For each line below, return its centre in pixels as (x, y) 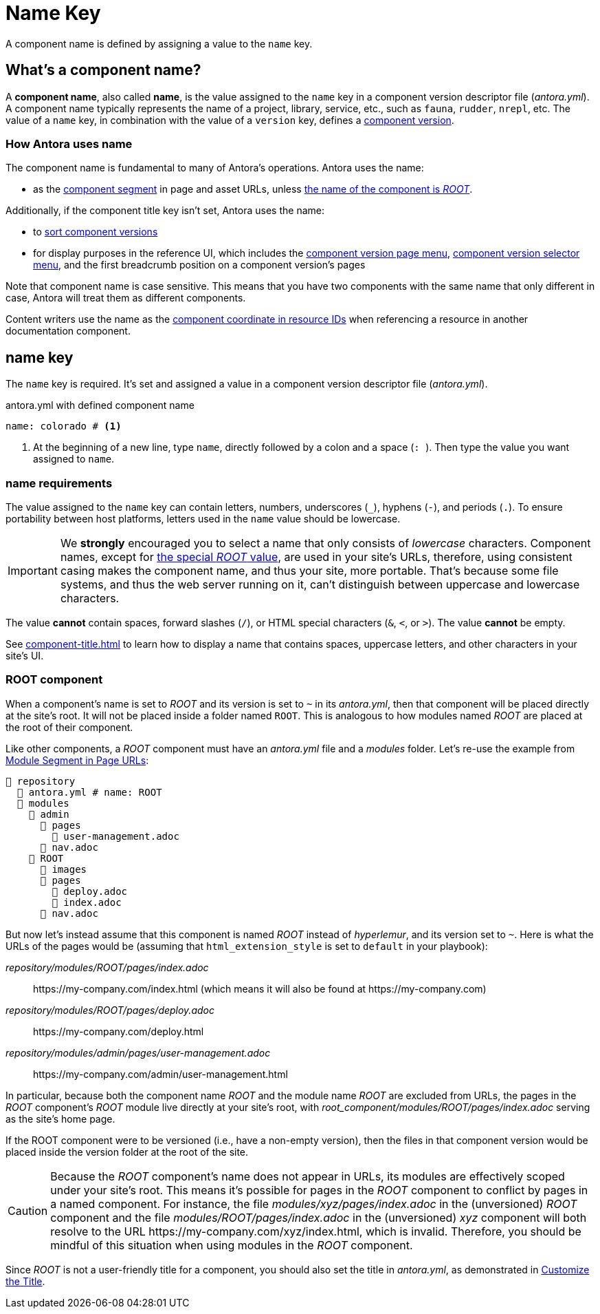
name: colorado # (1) (64, 426)
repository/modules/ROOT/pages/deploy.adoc (110, 1010)
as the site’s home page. (60, 1119)
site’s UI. (25, 655)
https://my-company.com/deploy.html (119, 1031)
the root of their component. (69, 727)
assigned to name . (74, 459)
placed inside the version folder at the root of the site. (127, 1152)
